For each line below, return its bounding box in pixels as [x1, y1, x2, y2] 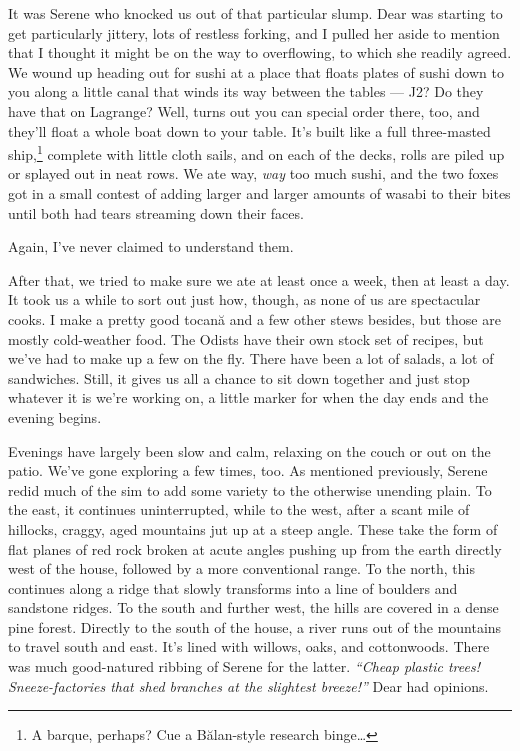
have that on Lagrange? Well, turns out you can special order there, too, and [8, 100, 480, 121]
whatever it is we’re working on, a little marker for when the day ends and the [8, 387, 489, 408]
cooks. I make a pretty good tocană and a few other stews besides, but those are [8, 308, 501, 329]
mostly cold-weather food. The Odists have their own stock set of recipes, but [8, 328, 484, 349]
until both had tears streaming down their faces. [8, 202, 304, 223]
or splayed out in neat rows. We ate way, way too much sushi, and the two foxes [8, 163, 499, 184]
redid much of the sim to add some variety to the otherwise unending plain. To [8, 479, 492, 500]
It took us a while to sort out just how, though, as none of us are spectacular [8, 289, 481, 310]
